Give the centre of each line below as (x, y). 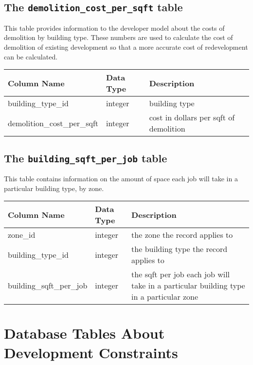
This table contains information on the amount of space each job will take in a (121, 178)
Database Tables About (84, 333)
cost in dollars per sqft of (192, 117)
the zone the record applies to (182, 235)
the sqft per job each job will (181, 274)
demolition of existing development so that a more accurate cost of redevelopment (126, 47)
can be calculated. (31, 56)
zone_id (22, 235)
